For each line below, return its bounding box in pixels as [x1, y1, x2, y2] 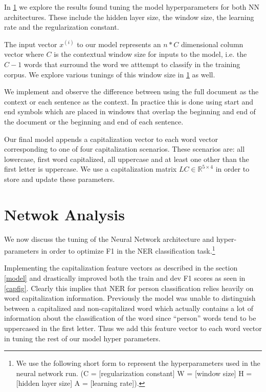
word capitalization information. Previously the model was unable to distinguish [4, 293, 256, 303]
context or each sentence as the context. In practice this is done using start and [4, 96, 254, 107]
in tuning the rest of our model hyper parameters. [4, 333, 161, 343]
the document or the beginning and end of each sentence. [4, 116, 184, 127]
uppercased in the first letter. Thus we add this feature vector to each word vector [4, 323, 262, 334]
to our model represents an [77, 38, 161, 49]
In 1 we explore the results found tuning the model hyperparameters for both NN [4, 2, 260, 12]
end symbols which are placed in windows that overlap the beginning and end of [4, 106, 256, 117]
